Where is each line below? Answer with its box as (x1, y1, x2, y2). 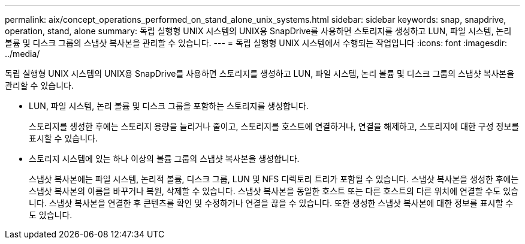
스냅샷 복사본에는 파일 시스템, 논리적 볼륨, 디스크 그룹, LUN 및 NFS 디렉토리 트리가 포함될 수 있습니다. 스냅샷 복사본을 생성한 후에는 (29, 174, 519, 184)
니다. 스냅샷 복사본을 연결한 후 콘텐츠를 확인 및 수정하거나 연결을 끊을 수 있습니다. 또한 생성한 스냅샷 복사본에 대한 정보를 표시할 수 (29, 198, 514, 208)
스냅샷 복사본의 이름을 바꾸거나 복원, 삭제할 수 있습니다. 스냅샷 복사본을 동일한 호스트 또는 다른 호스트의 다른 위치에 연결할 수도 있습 (29, 186, 519, 196)
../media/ (5, 49, 40, 59)
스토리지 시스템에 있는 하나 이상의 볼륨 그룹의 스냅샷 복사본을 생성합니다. (29, 153, 300, 164)
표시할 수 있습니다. (29, 133, 98, 143)
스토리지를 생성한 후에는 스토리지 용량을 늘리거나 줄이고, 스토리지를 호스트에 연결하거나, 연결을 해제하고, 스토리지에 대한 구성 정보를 (29, 121, 520, 131)
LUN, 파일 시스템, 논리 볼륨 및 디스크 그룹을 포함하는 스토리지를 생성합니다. (29, 101, 309, 111)
